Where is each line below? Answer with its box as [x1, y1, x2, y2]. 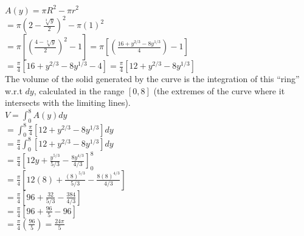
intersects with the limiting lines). [5, 96, 131, 109]
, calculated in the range [33, 84, 125, 97]
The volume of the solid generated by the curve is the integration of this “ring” [5, 72, 300, 85]
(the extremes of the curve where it [153, 84, 285, 97]
